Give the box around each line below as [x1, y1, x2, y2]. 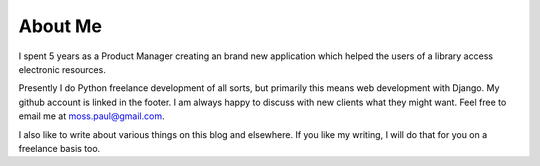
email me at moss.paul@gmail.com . [18, 110, 165, 122]
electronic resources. [18, 63, 107, 75]
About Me [18, 15, 102, 37]
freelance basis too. [18, 142, 101, 154]
